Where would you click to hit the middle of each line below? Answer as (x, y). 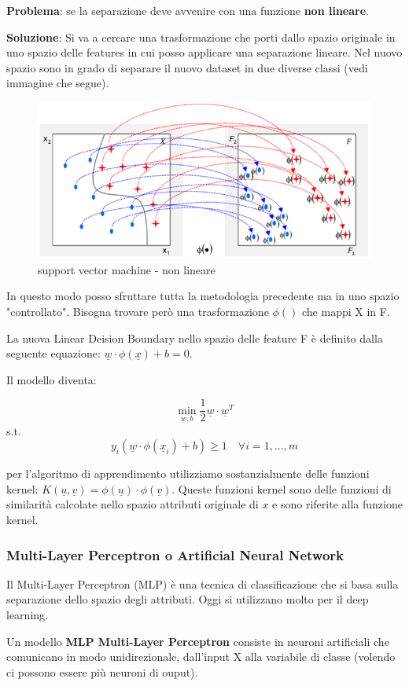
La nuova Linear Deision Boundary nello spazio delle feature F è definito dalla (195, 337)
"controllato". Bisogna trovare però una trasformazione (138, 312)
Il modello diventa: (52, 379)
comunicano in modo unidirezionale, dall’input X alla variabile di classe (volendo (201, 657)
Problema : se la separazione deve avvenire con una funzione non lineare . (188, 10)
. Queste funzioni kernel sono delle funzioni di (282, 488)
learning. (27, 615)
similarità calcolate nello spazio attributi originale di (133, 504)
